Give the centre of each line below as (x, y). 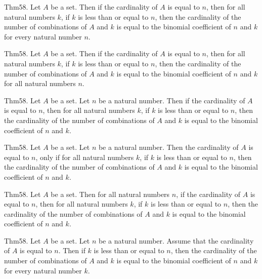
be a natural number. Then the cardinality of (168, 147)
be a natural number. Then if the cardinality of (172, 100)
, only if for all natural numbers (85, 157)
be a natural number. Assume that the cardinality (176, 240)
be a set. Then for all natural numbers (110, 194)
